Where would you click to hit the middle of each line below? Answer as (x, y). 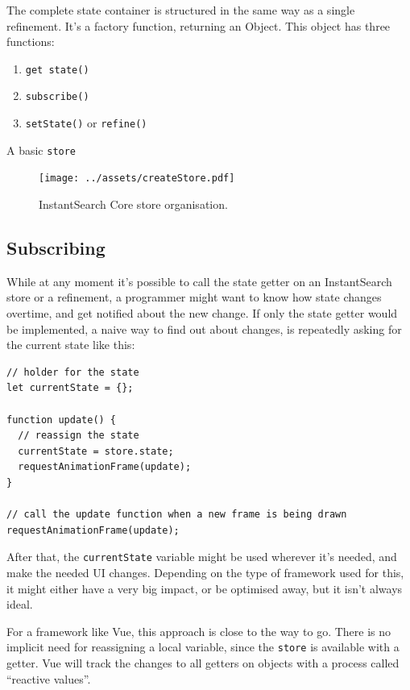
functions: (31, 42)
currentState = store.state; (96, 451)
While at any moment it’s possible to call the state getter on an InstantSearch (199, 281)
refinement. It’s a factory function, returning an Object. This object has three (199, 25)
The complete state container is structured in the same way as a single (181, 10)
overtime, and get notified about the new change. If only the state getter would (202, 313)
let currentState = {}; (70, 388)
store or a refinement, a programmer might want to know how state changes (194, 297)
